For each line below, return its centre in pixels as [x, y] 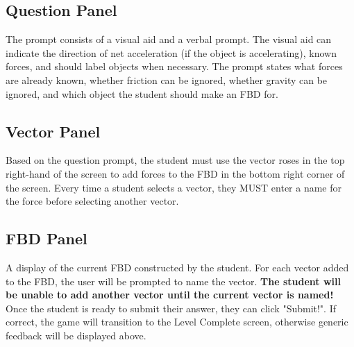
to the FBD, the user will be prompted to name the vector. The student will [174, 281]
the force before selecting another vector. [92, 201]
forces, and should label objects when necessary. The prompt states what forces [174, 66]
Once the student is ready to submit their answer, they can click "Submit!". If [171, 308]
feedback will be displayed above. [76, 335]
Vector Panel [53, 131]
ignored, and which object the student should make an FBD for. [142, 93]
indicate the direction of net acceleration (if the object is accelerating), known [171, 52]
